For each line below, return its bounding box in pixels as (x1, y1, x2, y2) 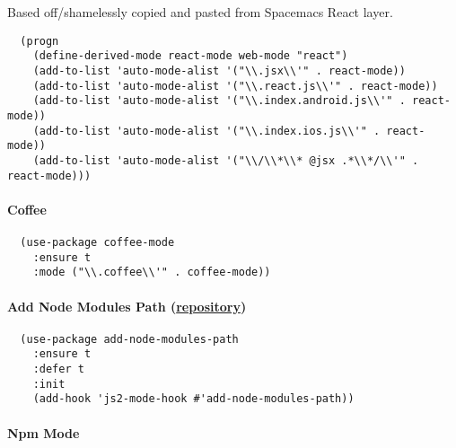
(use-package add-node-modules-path (20, 332, 239, 346)
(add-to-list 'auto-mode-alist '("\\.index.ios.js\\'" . (32, 124, 381, 137)
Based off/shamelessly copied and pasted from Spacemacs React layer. (7, 3, 393, 21)
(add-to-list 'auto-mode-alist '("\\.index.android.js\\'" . (32, 94, 406, 108)
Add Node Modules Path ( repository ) (7, 296, 247, 315)
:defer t (32, 363, 84, 376)
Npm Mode (7, 423, 80, 442)
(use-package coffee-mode (20, 235, 175, 249)
